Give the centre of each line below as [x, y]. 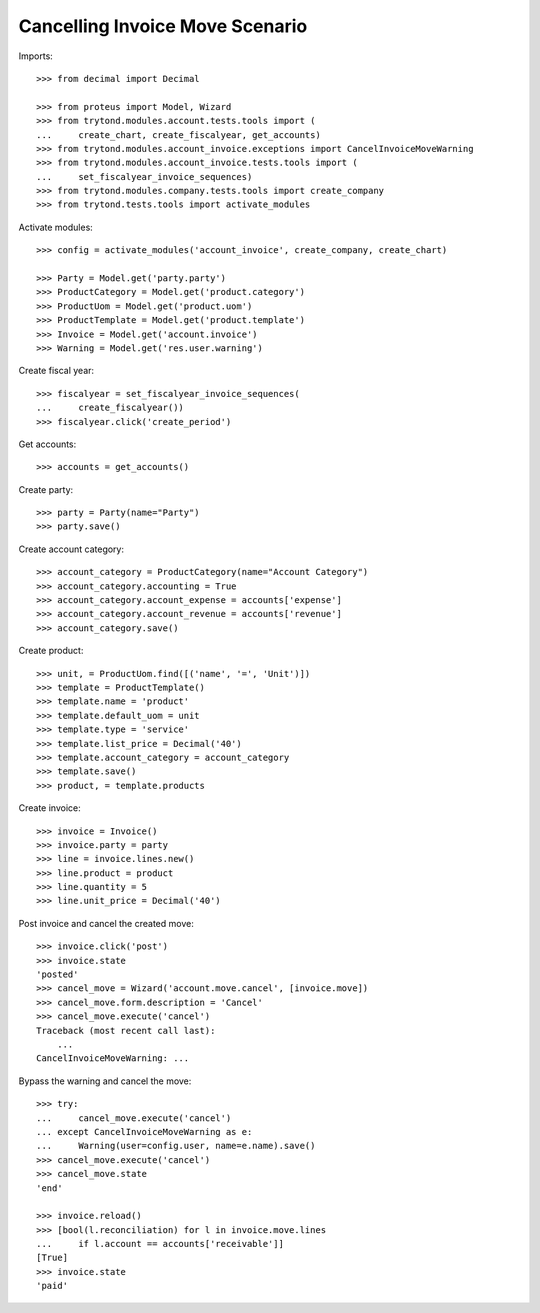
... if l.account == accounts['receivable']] [160, 1244]
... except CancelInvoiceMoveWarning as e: [144, 1131]
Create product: [51, 651]
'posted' [57, 974]
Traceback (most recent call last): [126, 1030]
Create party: [46, 489]
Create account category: [71, 549]
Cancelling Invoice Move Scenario [163, 26]
